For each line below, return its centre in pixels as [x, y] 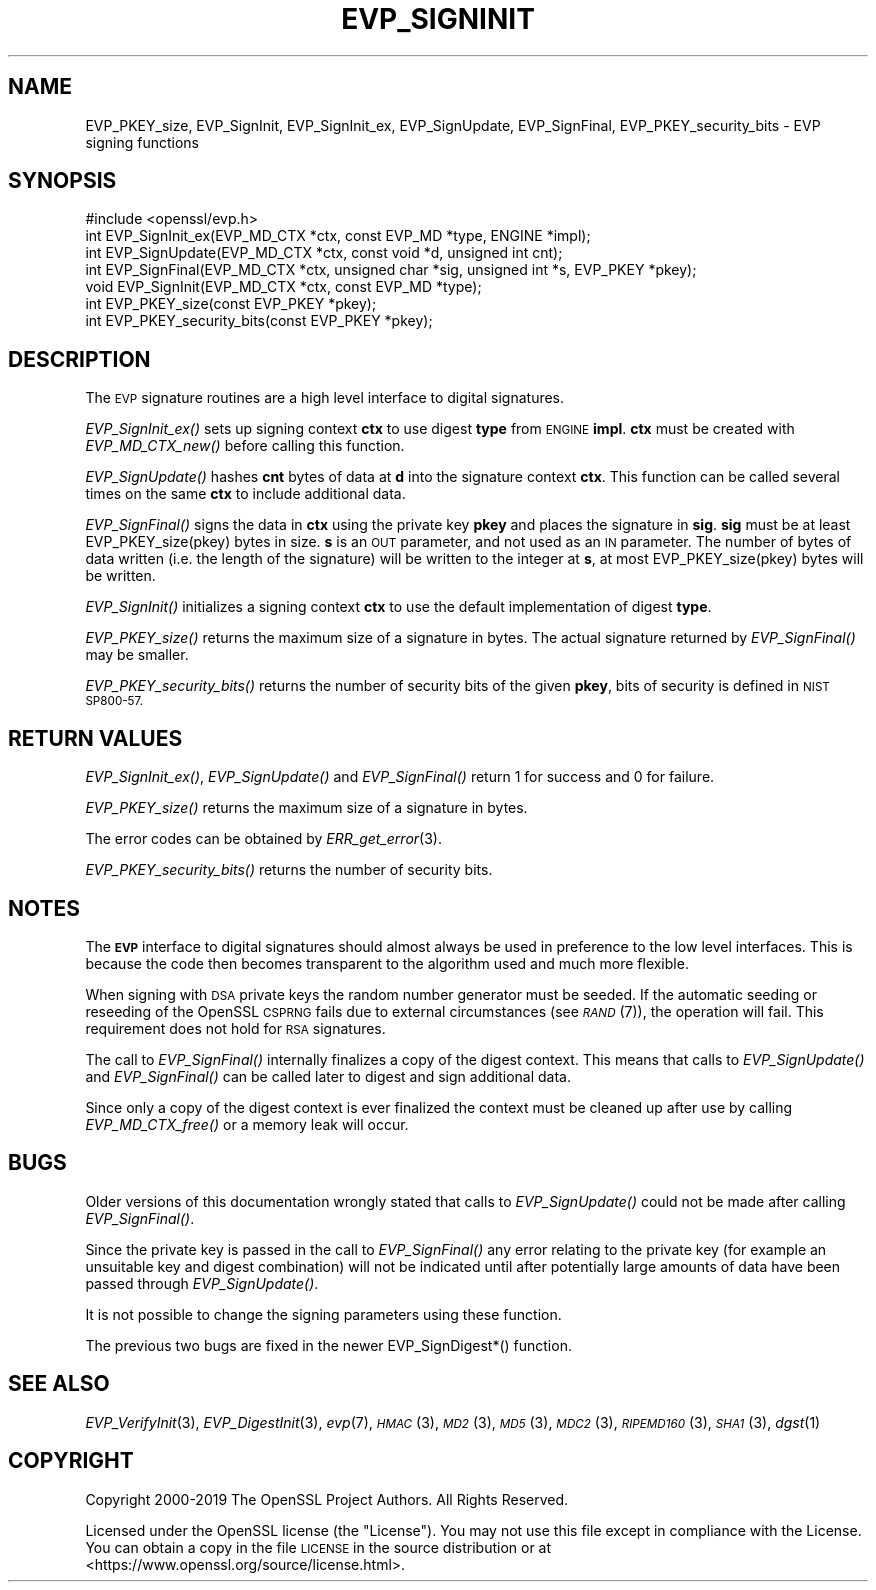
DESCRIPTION [79, 359]
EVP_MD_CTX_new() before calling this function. [245, 446]
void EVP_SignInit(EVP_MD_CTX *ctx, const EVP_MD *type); [283, 287]
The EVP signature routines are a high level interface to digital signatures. [325, 398]
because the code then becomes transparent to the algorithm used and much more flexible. [387, 963]
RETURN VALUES [95, 738]
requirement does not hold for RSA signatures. [235, 1028]
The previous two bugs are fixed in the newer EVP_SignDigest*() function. [328, 1345]
